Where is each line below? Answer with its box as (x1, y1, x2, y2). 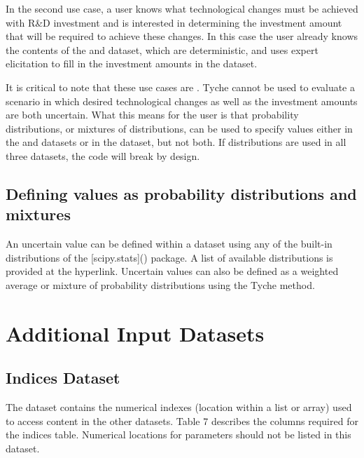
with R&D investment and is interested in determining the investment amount (6, 15, 342, 29)
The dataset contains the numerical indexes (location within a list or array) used (6, 400, 352, 415)
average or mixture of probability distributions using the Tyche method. (6, 277, 315, 292)
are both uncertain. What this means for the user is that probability (6, 107, 299, 122)
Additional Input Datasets (6, 318, 265, 347)
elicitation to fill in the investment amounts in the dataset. (6, 56, 258, 71)
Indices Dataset (6, 367, 120, 389)
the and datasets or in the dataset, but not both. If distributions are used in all (6, 135, 346, 149)
